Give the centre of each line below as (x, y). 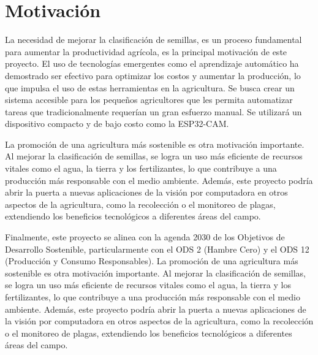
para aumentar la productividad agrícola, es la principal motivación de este (146, 51)
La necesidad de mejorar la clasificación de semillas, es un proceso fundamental (153, 40)
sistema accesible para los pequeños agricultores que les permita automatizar (149, 100)
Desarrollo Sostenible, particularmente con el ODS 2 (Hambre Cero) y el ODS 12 (157, 249)
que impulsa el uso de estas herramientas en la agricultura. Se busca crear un (150, 87)
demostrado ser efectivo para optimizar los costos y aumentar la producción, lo (153, 75)
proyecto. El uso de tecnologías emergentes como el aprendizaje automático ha (152, 63)
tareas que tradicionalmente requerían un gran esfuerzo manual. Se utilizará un (153, 111)
